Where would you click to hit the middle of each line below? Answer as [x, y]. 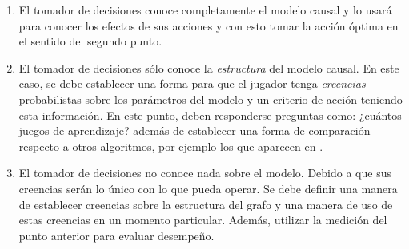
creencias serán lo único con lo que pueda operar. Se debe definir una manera [208, 188]
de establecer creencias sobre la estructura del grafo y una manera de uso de [206, 204]
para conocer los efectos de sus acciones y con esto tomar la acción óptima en [209, 25]
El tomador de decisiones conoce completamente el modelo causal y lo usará [205, 10]
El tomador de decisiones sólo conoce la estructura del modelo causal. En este [209, 67]
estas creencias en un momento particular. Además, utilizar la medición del [203, 220]
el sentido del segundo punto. [90, 41]
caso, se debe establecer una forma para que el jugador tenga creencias [192, 83]
